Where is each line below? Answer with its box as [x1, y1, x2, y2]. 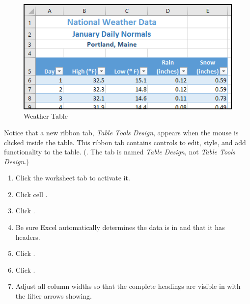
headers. [15, 231, 40, 242]
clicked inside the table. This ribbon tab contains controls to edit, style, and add [4, 137, 246, 147]
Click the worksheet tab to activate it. [15, 173, 130, 183]
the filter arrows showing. [15, 291, 92, 301]
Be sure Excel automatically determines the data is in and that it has [15, 222, 225, 232]
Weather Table [24, 111, 68, 121]
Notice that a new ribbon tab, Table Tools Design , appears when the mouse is [4, 127, 239, 137]
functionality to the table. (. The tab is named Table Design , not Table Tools [4, 147, 235, 157]
